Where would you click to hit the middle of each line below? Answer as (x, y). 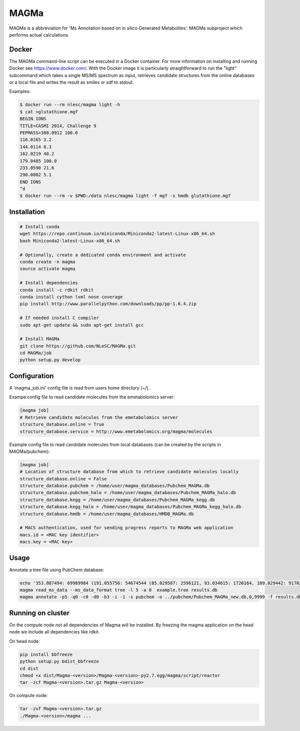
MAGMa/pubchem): (29, 451)
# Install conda (40, 227)
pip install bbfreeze (46, 654)
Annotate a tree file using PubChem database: (57, 570)
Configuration (31, 376)
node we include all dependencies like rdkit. (54, 632)
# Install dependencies (49, 283)
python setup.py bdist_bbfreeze (59, 662)
